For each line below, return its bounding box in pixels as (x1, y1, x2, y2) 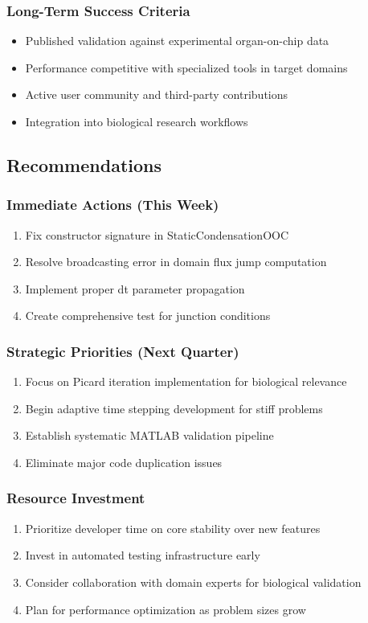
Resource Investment (6, 488, 145, 508)
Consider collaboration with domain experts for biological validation (25, 573, 362, 590)
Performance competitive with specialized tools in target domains (25, 59, 348, 76)
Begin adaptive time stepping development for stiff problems (25, 400, 323, 416)
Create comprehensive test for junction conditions (25, 307, 271, 324)
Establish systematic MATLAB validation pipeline (25, 427, 274, 444)
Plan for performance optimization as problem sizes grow (25, 600, 306, 617)
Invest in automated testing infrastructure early (25, 547, 260, 564)
